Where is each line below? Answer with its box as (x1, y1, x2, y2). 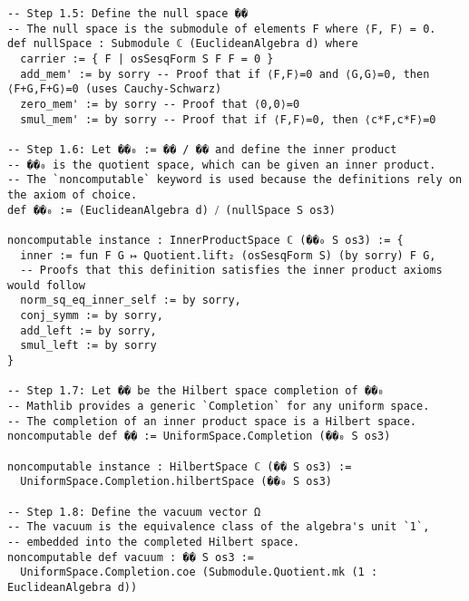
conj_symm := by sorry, (20, 309, 163, 323)
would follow (7, 278, 85, 292)
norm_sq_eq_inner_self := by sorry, (20, 294, 241, 307)
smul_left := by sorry (20, 339, 157, 353)
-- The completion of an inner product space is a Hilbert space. (7, 414, 417, 428)
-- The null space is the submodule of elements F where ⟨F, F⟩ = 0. (7, 22, 436, 35)
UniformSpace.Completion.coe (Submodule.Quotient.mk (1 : (20, 566, 378, 579)
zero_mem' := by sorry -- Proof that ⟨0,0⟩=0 (20, 97, 300, 111)
